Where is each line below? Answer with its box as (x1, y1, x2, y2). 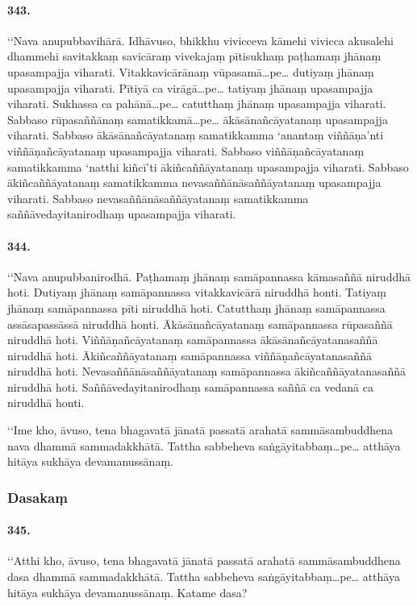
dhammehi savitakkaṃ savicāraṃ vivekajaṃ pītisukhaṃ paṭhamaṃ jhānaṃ (7, 48, 382, 64)
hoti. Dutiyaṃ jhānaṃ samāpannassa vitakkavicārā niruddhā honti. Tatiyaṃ (7, 284, 386, 301)
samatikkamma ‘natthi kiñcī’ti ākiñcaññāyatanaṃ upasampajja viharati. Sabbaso (7, 158, 409, 175)
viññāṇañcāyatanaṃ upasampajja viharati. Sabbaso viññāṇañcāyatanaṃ (7, 142, 365, 159)
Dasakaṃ (7, 487, 68, 507)
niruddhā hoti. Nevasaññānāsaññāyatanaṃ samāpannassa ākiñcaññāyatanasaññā (7, 363, 407, 380)
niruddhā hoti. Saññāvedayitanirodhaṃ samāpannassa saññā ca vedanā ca (7, 378, 373, 395)
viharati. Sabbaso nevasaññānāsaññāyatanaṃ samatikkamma (7, 189, 309, 206)
